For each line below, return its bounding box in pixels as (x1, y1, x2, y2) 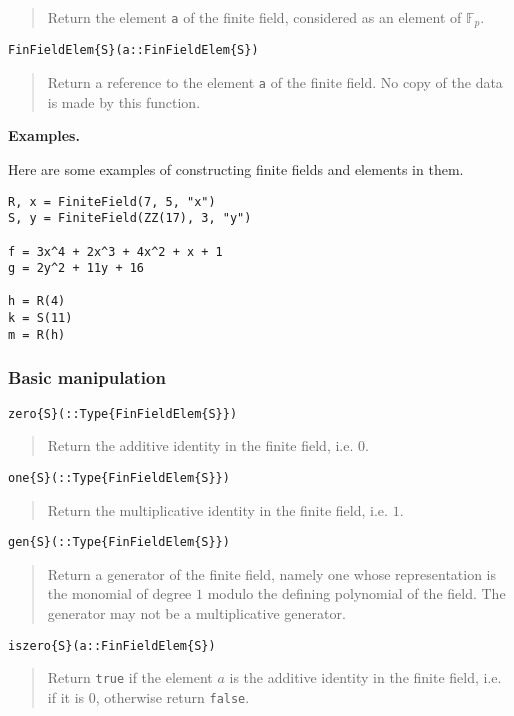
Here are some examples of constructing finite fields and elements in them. (8, 158, 464, 179)
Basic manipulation (8, 365, 166, 390)
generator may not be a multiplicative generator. (47, 603, 346, 624)
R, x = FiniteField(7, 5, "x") (8, 194, 216, 209)
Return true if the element (47, 667, 213, 688)
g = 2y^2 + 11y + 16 (8, 261, 145, 276)
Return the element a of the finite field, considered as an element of (47, 7, 462, 27)
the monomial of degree (47, 583, 192, 604)
